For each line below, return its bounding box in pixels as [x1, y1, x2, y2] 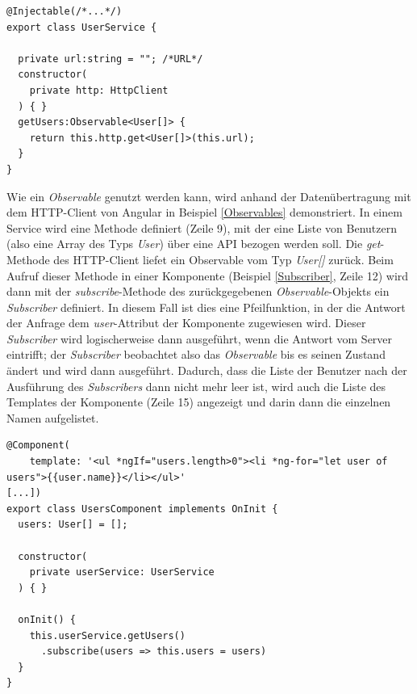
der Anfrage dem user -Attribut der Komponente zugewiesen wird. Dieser [6, 314, 366, 331]
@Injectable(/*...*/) [6, 6, 123, 17]
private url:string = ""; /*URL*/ [18, 53, 203, 65]
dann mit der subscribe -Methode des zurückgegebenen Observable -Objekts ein [6, 283, 390, 300]
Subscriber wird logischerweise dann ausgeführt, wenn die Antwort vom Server [6, 330, 393, 347]
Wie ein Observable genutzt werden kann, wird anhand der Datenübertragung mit [6, 187, 411, 204]
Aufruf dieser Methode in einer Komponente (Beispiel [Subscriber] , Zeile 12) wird [6, 267, 409, 284]
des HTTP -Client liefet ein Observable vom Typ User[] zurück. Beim [53, 250, 394, 267]
